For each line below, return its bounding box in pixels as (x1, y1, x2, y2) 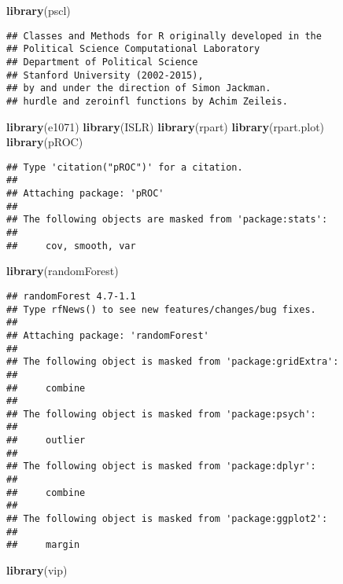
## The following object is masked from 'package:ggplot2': (6, 513, 328, 525)
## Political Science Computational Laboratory (6, 43, 260, 55)
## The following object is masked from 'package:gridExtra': (6, 356, 339, 368)
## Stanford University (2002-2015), (6, 69, 204, 81)
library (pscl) (6, 2, 71, 18)
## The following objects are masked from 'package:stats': (6, 214, 328, 226)
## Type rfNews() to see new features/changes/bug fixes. (6, 303, 316, 315)
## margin (6, 539, 80, 551)
